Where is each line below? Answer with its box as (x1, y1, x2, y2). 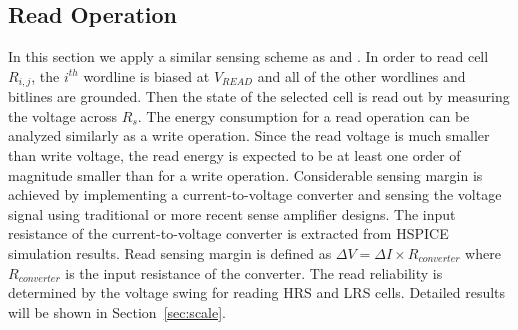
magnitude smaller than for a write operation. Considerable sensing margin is (8, 164, 483, 185)
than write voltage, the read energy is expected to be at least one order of (8, 145, 461, 166)
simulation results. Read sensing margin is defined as (8, 243, 332, 263)
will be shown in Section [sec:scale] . (8, 301, 227, 322)
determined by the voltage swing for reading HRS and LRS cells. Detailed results (8, 282, 506, 303)
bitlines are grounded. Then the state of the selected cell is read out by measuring (8, 86, 510, 107)
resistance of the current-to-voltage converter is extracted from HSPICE (8, 223, 449, 244)
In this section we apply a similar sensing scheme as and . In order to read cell (8, 46, 489, 67)
